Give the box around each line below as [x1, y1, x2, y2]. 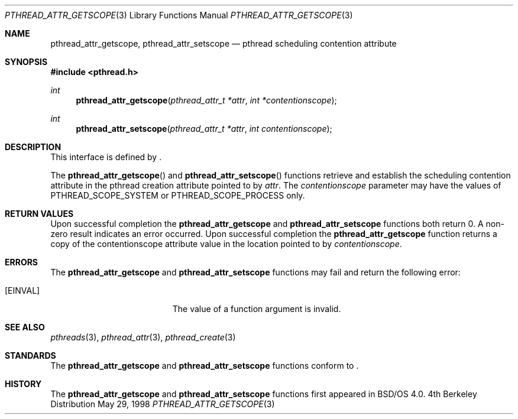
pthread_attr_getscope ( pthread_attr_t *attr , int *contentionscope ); [76, 95, 337, 105]
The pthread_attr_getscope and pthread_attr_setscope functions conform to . [50, 360, 359, 371]
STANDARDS [5, 350, 56, 360]
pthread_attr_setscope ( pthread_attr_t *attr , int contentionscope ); [76, 124, 332, 134]
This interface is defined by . [50, 152, 162, 162]
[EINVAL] [5, 285, 40, 295]
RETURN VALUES [5, 209, 74, 219]
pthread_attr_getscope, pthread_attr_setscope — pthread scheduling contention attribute [50, 38, 397, 48]
